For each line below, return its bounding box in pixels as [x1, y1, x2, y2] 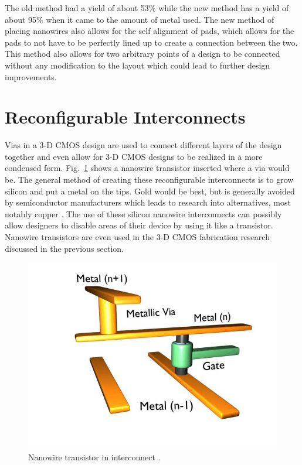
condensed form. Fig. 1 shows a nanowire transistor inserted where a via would [5, 162, 290, 174]
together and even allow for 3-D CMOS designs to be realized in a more [5, 150, 263, 162]
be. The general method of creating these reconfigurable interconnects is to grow [5, 173, 294, 186]
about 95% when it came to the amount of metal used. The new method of [5, 13, 274, 25]
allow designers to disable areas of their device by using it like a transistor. [5, 219, 273, 231]
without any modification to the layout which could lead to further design [5, 59, 270, 71]
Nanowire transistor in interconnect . [28, 450, 161, 463]
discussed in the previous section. [5, 242, 124, 254]
